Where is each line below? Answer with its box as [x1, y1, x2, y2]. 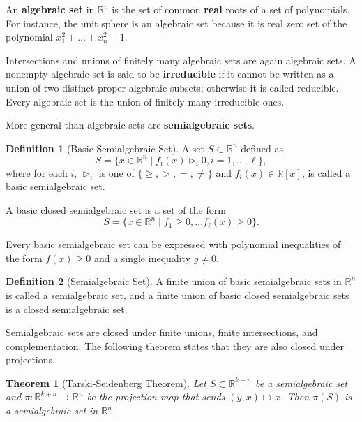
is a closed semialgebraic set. [6, 301, 128, 316]
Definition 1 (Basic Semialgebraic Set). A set [6, 140, 205, 155]
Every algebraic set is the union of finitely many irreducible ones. [6, 94, 285, 108]
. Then [280, 389, 310, 404]
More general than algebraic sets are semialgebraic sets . [6, 117, 255, 132]
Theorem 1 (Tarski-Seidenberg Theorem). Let [6, 375, 206, 390]
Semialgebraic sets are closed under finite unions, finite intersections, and [6, 325, 318, 340]
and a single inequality [93, 250, 191, 265]
